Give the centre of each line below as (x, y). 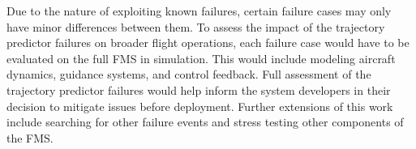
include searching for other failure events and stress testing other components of (205, 122)
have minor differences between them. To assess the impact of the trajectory (196, 26)
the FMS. (30, 137)
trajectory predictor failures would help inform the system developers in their (199, 89)
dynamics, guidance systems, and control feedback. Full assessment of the (189, 74)
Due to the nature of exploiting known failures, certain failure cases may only (199, 11)
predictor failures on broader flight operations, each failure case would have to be (208, 43)
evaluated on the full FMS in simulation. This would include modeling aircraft (201, 58)
